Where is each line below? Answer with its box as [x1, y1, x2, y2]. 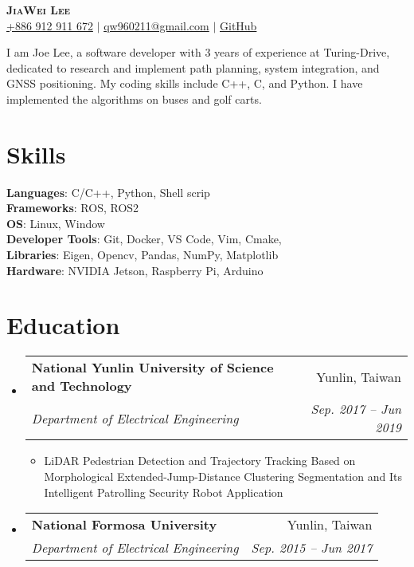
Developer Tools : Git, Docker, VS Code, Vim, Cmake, [6, 230, 282, 247]
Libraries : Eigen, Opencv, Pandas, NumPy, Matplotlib [6, 246, 279, 263]
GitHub [220, 17, 257, 33]
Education [6, 309, 120, 341]
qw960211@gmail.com [103, 17, 209, 33]
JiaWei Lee [6, 2, 71, 18]
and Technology [31, 376, 132, 396]
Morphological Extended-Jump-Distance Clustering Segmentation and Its [44, 467, 402, 484]
